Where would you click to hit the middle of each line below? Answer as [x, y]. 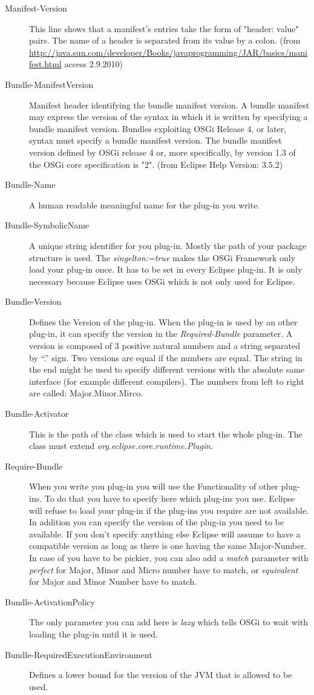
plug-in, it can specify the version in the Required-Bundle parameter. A [161, 334]
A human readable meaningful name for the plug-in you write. [145, 205]
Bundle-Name [30, 185]
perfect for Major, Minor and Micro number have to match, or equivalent [164, 569]
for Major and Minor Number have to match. [113, 581]
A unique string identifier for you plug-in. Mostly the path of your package [168, 245]
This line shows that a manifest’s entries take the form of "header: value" [164, 28]
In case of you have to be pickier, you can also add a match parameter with [169, 557]
